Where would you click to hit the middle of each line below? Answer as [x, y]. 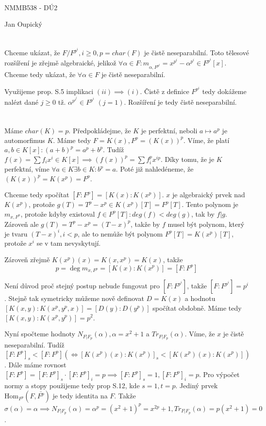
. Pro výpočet [219, 374]
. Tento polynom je [210, 204]
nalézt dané [21, 102]
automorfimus [25, 140]
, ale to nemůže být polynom [120, 233]
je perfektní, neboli [169, 130]
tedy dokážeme [224, 91]
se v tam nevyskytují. [69, 243]
